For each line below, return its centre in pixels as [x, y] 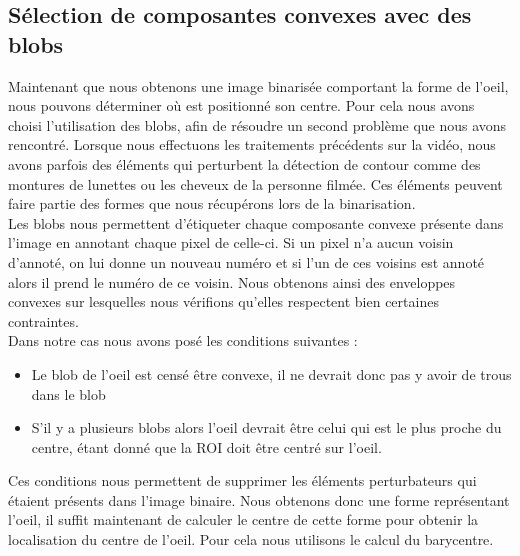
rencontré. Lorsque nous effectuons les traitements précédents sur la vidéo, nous [252, 144]
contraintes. [43, 320]
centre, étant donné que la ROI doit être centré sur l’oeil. [206, 446]
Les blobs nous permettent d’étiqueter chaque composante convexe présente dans [256, 222]
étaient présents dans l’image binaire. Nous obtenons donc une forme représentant [259, 499]
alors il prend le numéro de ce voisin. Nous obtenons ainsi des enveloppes [232, 281]
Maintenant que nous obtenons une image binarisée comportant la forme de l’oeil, [258, 85]
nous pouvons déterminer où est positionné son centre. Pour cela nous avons [241, 105]
